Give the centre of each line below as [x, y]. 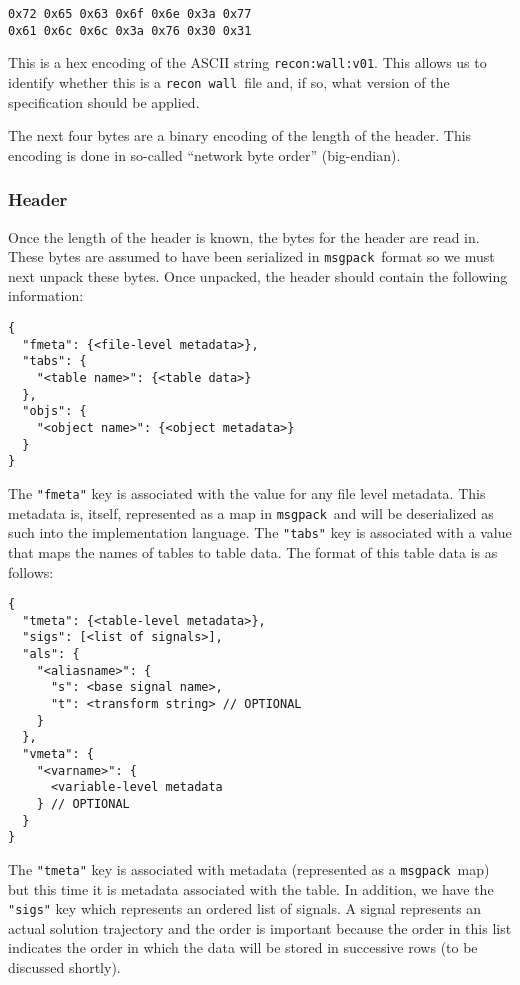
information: [46, 295]
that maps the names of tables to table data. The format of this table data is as [253, 551]
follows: [31, 571]
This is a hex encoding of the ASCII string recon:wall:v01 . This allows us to [247, 62]
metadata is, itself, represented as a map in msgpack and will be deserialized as [251, 512]
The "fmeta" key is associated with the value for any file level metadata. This [247, 492]
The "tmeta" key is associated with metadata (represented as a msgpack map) [249, 868]
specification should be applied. [104, 101]
